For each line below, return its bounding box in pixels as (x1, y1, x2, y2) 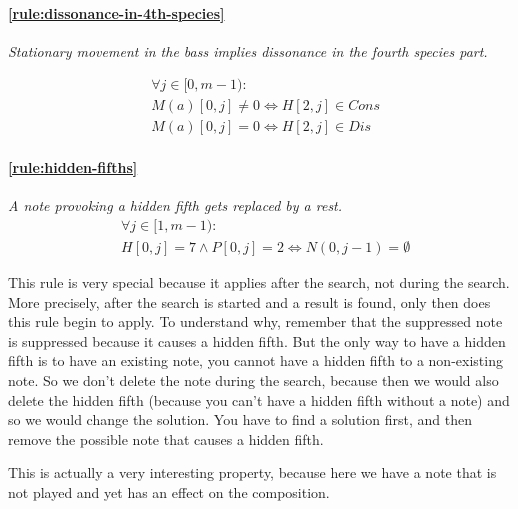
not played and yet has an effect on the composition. (8, 481, 330, 502)
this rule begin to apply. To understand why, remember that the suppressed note (8, 311, 503, 332)
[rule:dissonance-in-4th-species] (8, 2, 225, 23)
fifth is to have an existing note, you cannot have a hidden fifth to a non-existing (8, 350, 503, 371)
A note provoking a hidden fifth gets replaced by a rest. (8, 195, 343, 216)
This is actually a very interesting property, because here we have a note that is (8, 462, 497, 483)
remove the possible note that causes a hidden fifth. (8, 428, 324, 449)
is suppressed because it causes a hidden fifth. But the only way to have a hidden (8, 330, 506, 351)
